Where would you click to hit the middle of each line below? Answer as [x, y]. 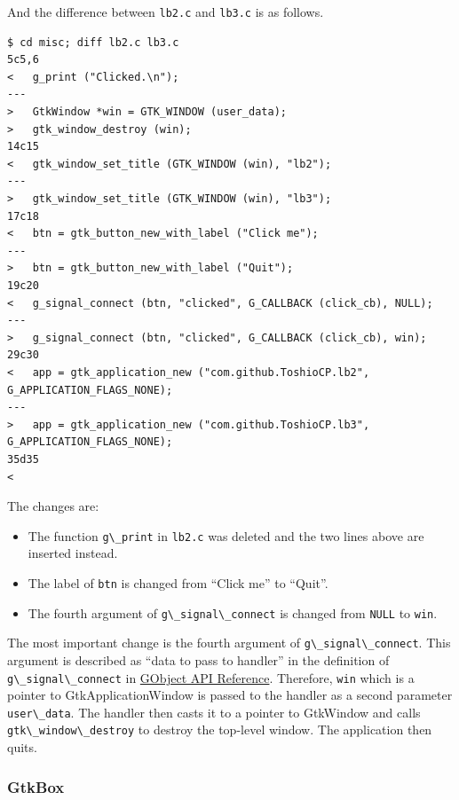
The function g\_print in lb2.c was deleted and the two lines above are [226, 535]
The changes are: [53, 506]
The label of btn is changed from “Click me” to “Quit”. [178, 582]
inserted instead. [73, 553]
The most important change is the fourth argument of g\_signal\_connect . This [229, 643]
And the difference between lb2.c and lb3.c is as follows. [166, 12]
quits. [22, 747]
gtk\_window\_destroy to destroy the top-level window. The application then [220, 729]
